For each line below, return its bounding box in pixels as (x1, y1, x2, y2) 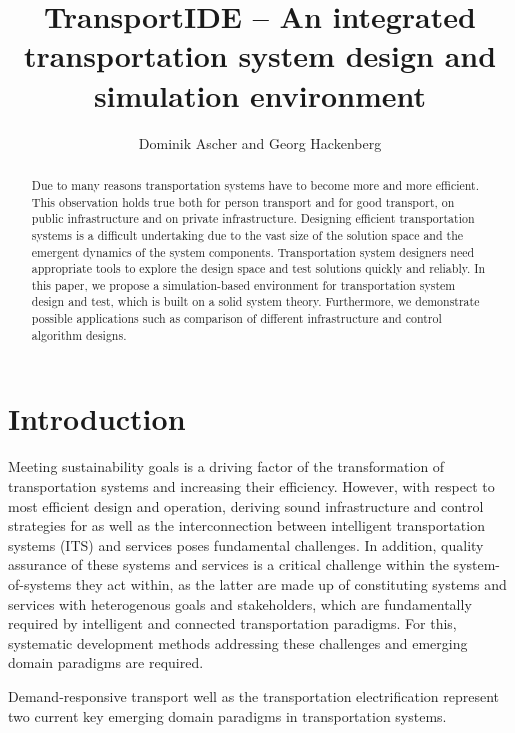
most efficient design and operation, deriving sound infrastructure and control (8, 495, 484, 516)
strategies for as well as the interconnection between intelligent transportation (8, 515, 485, 536)
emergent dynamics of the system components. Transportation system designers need (31, 243, 475, 260)
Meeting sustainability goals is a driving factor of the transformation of (8, 456, 445, 477)
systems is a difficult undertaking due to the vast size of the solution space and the (31, 226, 464, 243)
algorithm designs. (31, 326, 127, 343)
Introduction (8, 398, 186, 439)
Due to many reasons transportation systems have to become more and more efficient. (31, 176, 480, 193)
